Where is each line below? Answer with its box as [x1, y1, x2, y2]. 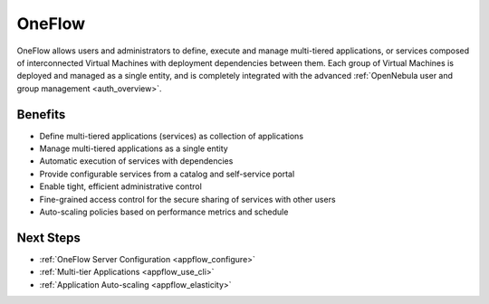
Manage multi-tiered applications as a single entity [39, 143, 228, 154]
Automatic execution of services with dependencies [39, 156, 234, 166]
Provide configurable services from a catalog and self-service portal [39, 168, 295, 179]
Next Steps [16, 230, 81, 245]
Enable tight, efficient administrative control [39, 181, 203, 192]
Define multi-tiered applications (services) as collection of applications [39, 130, 303, 141]
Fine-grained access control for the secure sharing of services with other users [39, 194, 336, 204]
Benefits [16, 107, 66, 122]
